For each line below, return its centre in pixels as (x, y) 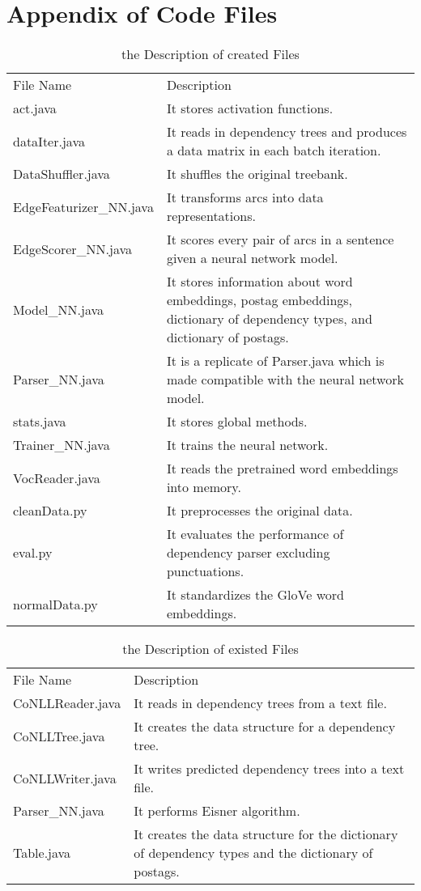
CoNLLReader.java (67, 703)
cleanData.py (50, 511)
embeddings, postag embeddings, (259, 300)
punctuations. (205, 571)
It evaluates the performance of (255, 534)
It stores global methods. (237, 422)
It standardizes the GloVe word (255, 595)
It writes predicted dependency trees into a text (269, 769)
